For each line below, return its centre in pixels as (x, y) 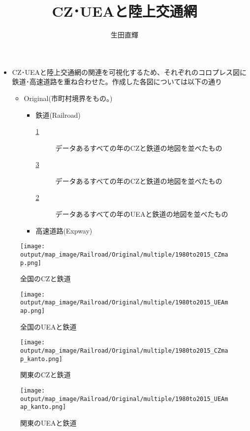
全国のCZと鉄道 (46, 279)
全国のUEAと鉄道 (48, 326)
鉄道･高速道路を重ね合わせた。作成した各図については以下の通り (117, 82)
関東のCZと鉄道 (46, 375)
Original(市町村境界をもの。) (68, 98)
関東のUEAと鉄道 (48, 422)
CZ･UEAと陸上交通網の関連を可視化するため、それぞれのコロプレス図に (129, 72)
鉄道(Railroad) (58, 115)
